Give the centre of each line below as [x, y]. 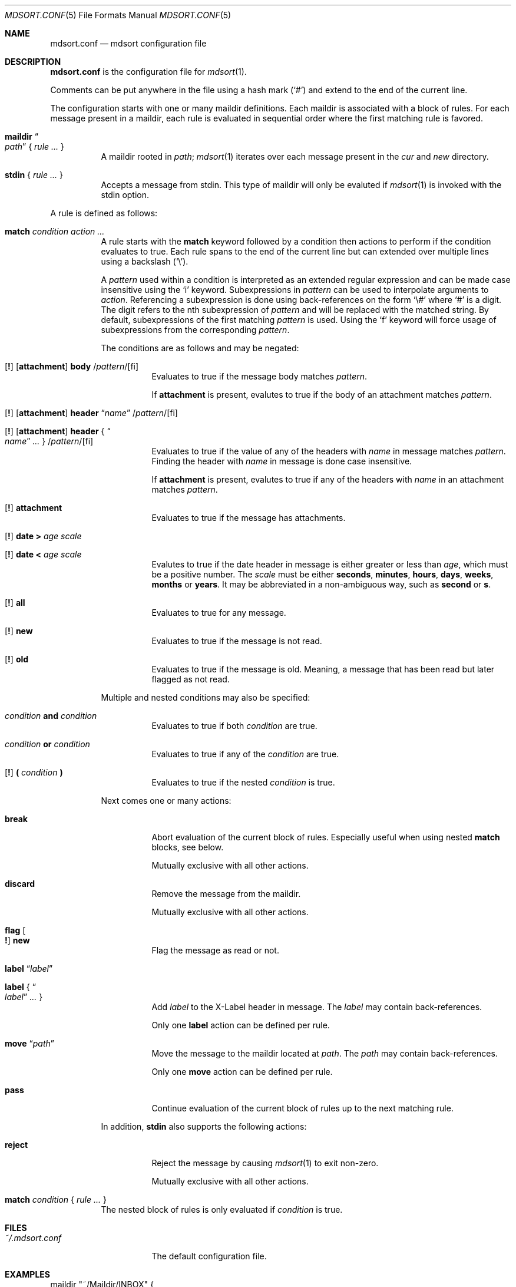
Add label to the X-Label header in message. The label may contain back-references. [317, 1007]
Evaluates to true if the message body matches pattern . [259, 376]
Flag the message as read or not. [215, 950]
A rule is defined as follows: [104, 213]
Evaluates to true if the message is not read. [237, 641]
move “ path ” [29, 1043]
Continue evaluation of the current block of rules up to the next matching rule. [302, 1108]
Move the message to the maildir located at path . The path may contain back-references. [325, 1053]
